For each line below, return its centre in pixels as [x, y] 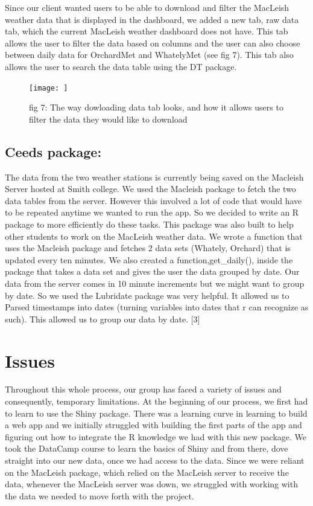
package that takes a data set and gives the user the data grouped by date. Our [152, 271]
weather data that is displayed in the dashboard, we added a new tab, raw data [152, 19]
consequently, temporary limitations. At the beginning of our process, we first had [156, 401]
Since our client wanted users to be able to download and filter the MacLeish [147, 7]
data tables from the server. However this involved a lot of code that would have [153, 200]
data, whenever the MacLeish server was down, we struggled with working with [151, 484]
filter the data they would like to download [108, 119]
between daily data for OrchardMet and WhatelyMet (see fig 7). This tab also [149, 55]
